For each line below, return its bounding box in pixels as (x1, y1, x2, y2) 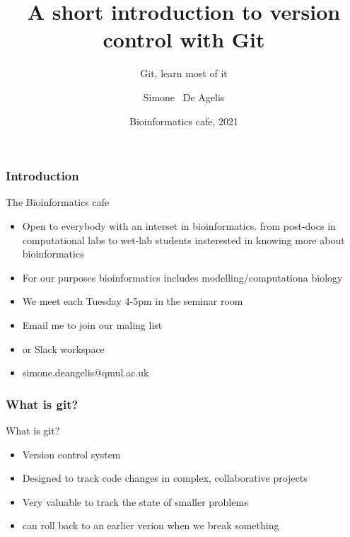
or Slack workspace (22, 341, 105, 356)
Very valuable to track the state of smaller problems (22, 494, 248, 509)
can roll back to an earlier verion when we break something (22, 518, 279, 533)
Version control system (22, 446, 121, 461)
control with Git (103, 25, 265, 54)
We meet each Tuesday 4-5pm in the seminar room (22, 294, 243, 308)
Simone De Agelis (143, 89, 225, 104)
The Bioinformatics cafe (6, 195, 110, 209)
